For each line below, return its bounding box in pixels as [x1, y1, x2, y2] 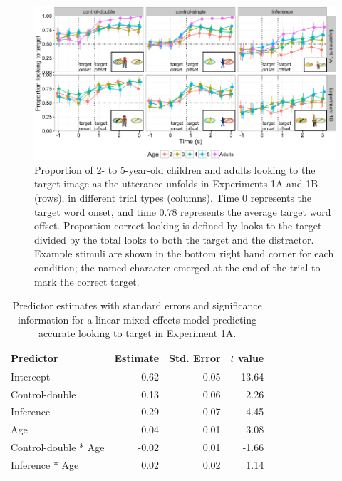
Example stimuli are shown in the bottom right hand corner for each [34, 246, 334, 261]
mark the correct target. [34, 274, 140, 289]
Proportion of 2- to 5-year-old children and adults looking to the [34, 162, 316, 177]
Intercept [11, 368, 51, 383]
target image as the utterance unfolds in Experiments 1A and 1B [34, 176, 318, 191]
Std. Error [169, 350, 221, 365]
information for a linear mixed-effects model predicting [18, 311, 257, 326]
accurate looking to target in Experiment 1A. [38, 326, 237, 341]
